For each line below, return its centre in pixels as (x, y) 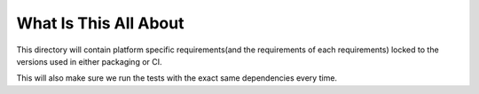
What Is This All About (100, 23)
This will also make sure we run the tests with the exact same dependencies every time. (177, 78)
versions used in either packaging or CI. (90, 61)
